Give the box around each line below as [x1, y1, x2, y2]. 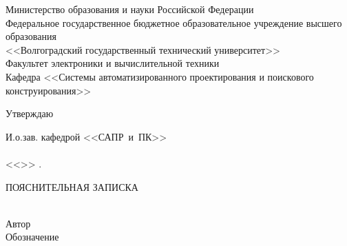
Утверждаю [6, 106, 54, 121]
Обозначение [6, 229, 59, 244]
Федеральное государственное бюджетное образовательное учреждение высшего [6, 15, 342, 30]
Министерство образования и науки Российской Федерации [6, 2, 254, 16]
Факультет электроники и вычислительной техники [6, 56, 220, 70]
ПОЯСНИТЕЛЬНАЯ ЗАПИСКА [6, 179, 138, 194]
